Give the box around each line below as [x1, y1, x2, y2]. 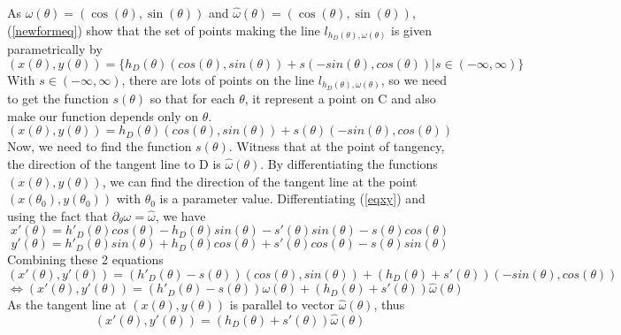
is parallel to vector [229, 295, 335, 314]
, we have [155, 206, 206, 225]
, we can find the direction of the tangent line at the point [102, 171, 418, 190]
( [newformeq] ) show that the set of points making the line [7, 20, 320, 39]
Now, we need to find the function [7, 137, 192, 156]
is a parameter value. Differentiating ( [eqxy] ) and [159, 189, 425, 208]
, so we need [380, 70, 447, 88]
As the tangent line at [7, 295, 126, 314]
